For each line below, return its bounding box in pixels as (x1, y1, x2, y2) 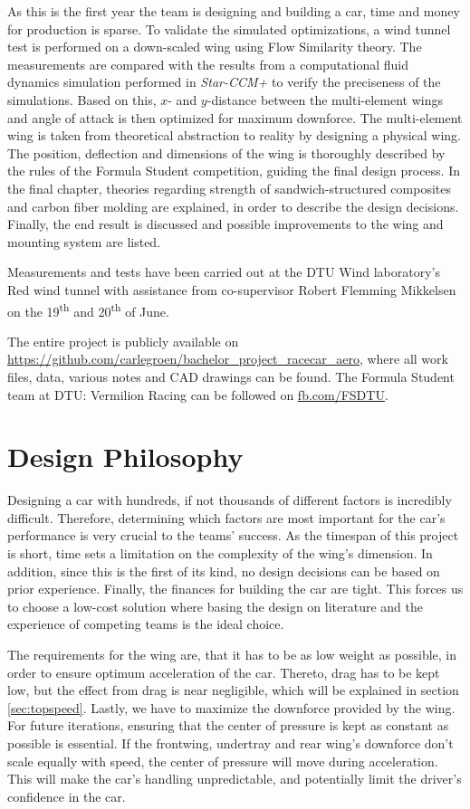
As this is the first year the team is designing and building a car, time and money (7, 2, 460, 20)
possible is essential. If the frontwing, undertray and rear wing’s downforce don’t (7, 733, 454, 752)
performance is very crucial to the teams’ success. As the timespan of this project (7, 526, 459, 545)
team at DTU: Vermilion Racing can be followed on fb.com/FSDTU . (7, 385, 388, 404)
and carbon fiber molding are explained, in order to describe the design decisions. (7, 196, 459, 215)
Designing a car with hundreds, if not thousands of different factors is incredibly (7, 490, 452, 509)
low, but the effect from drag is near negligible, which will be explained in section (7, 681, 459, 700)
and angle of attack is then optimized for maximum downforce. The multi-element (7, 108, 463, 127)
